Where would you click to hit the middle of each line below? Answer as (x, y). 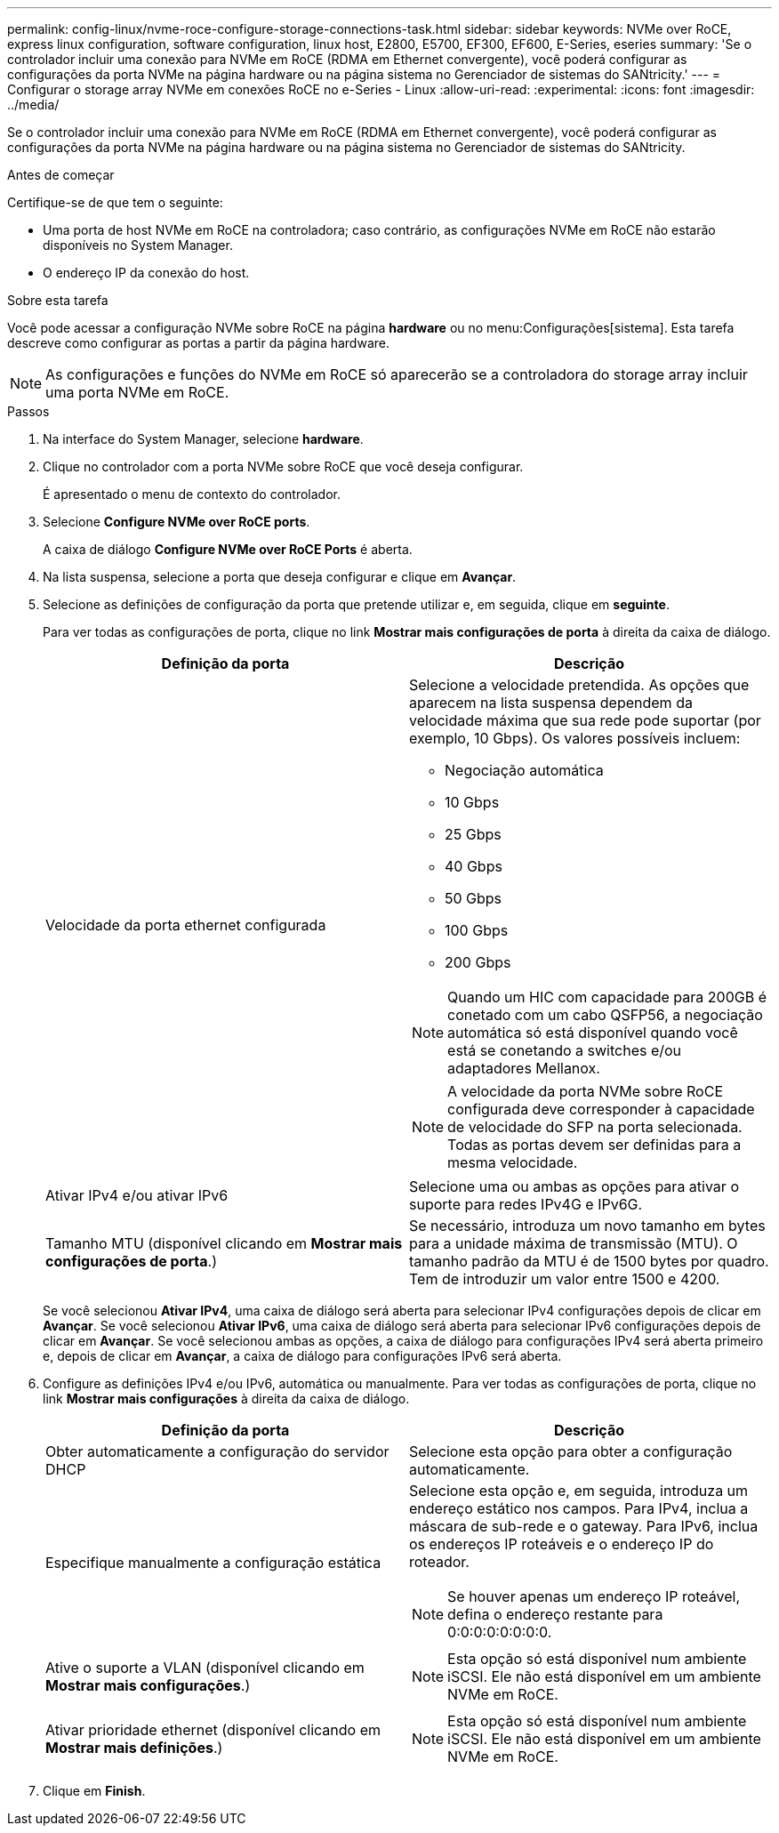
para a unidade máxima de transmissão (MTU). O (574, 1243)
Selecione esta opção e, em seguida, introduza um (579, 1491)
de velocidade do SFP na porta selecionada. (595, 1127)
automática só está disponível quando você (593, 1033)
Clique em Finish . (94, 1791)
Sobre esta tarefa (58, 300)
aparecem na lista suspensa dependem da (551, 703)
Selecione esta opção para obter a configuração (571, 1451)
